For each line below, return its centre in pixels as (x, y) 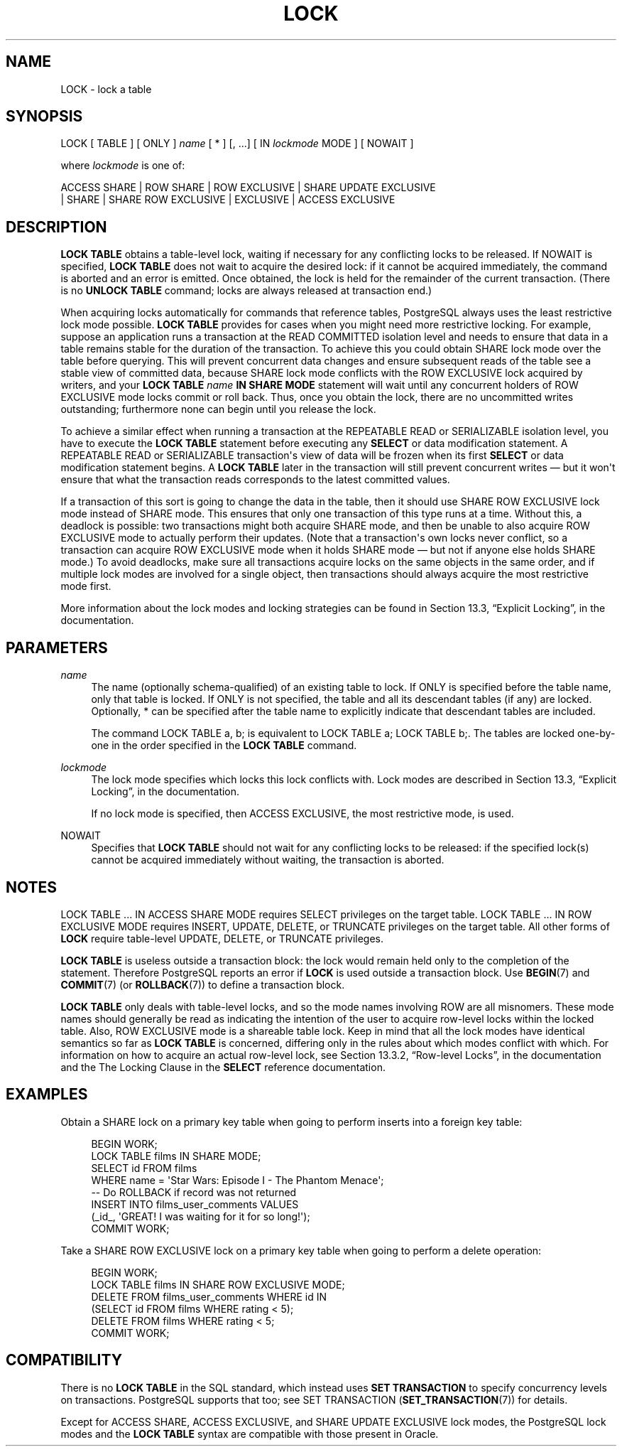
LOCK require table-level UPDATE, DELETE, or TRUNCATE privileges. (222, 938)
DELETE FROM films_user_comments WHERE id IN (209, 1296)
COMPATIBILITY (64, 1360)
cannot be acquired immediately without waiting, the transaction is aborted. (268, 860)
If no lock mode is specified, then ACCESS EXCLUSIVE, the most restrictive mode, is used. (302, 814)
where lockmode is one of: (123, 166)
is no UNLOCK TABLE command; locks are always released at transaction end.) (246, 291)
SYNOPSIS (44, 117)
